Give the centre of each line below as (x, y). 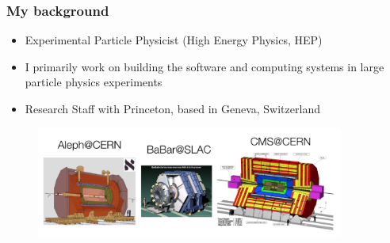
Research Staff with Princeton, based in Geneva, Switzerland (172, 108)
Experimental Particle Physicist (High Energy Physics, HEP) (174, 40)
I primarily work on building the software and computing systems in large (205, 66)
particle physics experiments (94, 82)
